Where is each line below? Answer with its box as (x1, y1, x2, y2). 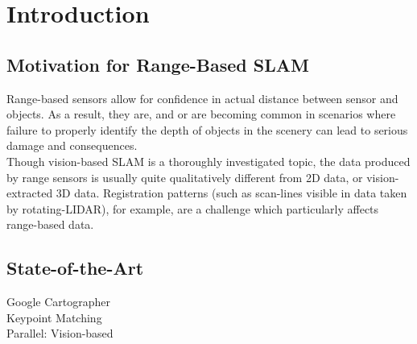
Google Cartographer (6, 293, 110, 310)
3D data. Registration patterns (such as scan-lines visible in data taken (56, 184, 407, 201)
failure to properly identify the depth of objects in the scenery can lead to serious (6, 121, 408, 138)
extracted (6, 184, 53, 201)
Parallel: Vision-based (6, 325, 114, 342)
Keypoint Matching (6, 309, 102, 325)
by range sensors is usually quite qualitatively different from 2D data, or (6, 168, 363, 185)
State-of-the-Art (6, 255, 144, 280)
